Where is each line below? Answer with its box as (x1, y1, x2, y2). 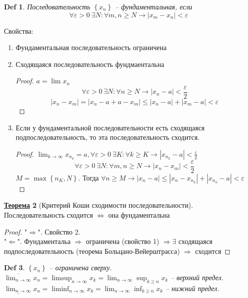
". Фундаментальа (17, 236, 71, 246)
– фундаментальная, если (115, 1, 193, 11)
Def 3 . (4, 262, 25, 273)
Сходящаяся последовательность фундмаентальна (15, 59, 164, 69)
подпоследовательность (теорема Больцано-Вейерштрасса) (4, 245, 180, 256)
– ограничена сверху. (49, 262, 112, 273)
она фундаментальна (108, 210, 170, 220)
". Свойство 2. (38, 226, 81, 237)
